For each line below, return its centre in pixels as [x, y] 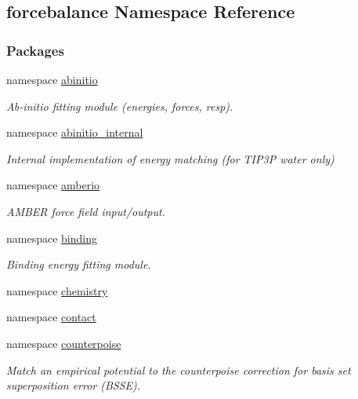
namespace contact [51, 317]
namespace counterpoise [64, 343]
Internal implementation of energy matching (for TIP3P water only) [170, 158]
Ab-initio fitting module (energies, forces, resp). [120, 106]
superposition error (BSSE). [74, 385]
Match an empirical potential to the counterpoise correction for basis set [179, 370]
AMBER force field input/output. [86, 211]
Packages [35, 50]
